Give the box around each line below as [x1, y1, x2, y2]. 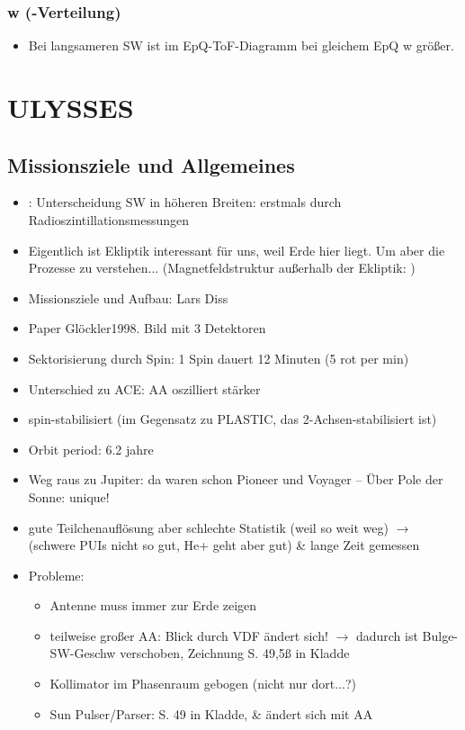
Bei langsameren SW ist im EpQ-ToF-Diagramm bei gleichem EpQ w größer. [28, 36, 454, 55]
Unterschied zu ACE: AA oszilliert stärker [28, 379, 261, 398]
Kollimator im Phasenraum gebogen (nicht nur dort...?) [49, 674, 356, 693]
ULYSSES [7, 89, 134, 125]
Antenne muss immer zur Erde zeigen [49, 596, 257, 615]
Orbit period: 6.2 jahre [28, 439, 154, 458]
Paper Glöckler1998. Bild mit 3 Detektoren [28, 319, 266, 338]
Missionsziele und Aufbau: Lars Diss [28, 288, 228, 307]
